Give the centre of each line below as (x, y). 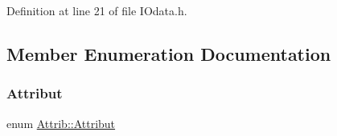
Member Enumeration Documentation (169, 53)
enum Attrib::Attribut (61, 123)
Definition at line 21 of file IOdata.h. (97, 10)
